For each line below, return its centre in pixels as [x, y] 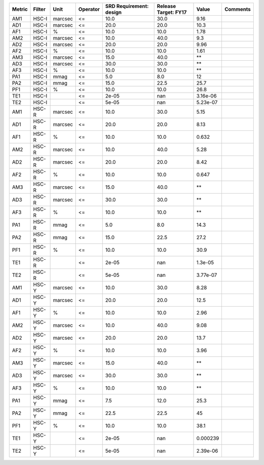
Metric [20, 9]
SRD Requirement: [127, 6]
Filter [39, 9]
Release [166, 6]
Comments [238, 9]
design [113, 12]
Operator [89, 9]
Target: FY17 [172, 12]
